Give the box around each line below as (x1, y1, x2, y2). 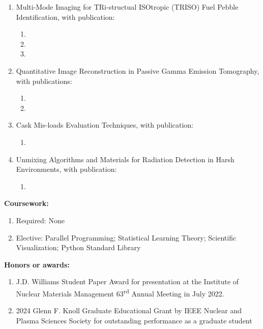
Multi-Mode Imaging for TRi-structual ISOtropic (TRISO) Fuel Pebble (16, 2, 239, 12)
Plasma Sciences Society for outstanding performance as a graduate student (16, 315, 252, 325)
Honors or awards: (4, 259, 70, 270)
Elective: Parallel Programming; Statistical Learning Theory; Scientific (16, 232, 237, 243)
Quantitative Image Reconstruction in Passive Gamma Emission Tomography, (16, 65, 259, 76)
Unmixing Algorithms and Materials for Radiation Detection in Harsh (16, 154, 235, 164)
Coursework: (4, 198, 49, 208)
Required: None (16, 215, 65, 225)
